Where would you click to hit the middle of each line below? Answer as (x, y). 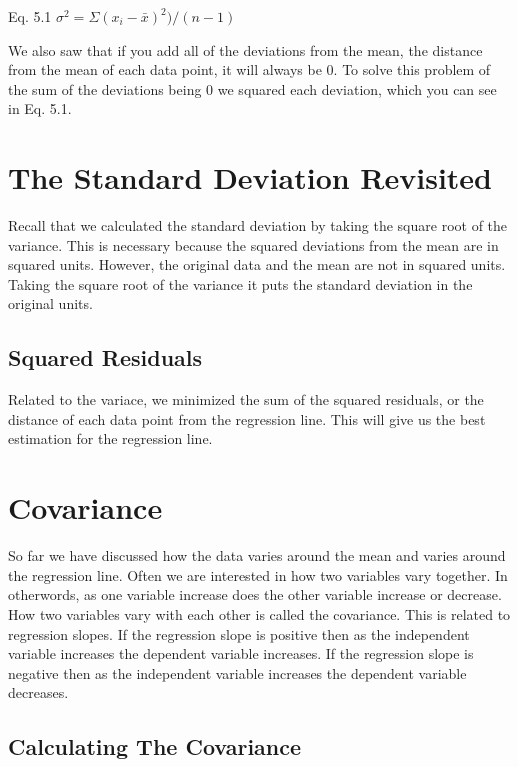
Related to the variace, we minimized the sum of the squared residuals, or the (246, 399)
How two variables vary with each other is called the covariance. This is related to (259, 613)
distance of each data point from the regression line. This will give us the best (247, 418)
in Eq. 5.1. (40, 108)
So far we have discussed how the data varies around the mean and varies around (257, 555)
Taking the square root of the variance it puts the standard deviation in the (240, 283)
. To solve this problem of (412, 69)
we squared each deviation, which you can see (357, 88)
